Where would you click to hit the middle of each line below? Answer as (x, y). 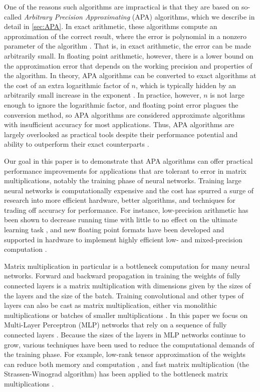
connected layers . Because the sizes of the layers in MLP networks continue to (125, 334)
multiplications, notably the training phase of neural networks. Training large (123, 180)
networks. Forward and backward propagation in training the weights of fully (122, 276)
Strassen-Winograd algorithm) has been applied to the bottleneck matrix (116, 374)
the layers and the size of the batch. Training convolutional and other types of (124, 295)
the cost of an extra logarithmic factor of (67, 85)
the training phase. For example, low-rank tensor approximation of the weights (125, 354)
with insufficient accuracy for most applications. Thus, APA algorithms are (119, 124)
